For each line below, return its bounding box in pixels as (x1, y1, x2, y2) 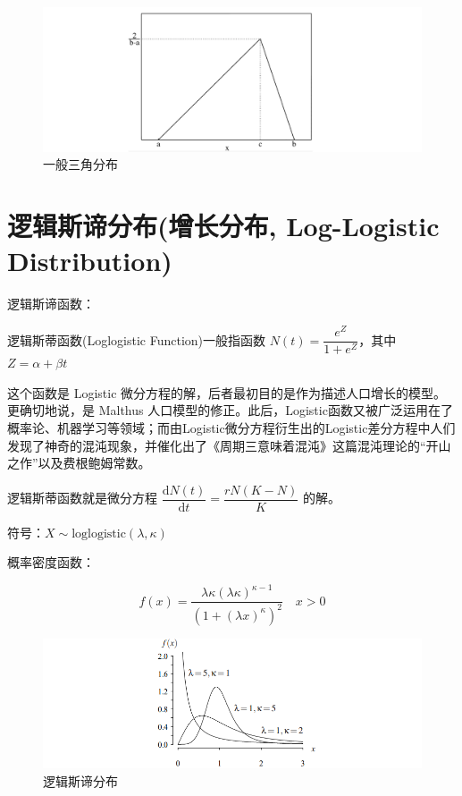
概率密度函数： (7, 553, 95, 572)
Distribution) (7, 242, 172, 279)
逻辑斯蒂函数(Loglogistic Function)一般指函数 (7, 330, 266, 349)
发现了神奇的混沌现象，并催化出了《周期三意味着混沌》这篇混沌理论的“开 (7, 436, 439, 454)
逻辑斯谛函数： (7, 294, 95, 313)
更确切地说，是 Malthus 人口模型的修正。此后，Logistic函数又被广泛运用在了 (7, 401, 453, 419)
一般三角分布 (43, 155, 118, 174)
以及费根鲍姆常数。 (38, 453, 151, 472)
